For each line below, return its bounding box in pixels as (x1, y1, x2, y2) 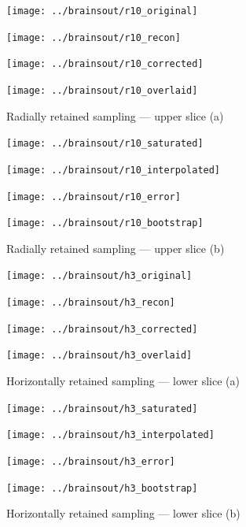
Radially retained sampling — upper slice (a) (6, 107, 224, 124)
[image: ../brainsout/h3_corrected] (6, 323, 198, 335)
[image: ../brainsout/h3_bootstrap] (6, 482, 198, 494)
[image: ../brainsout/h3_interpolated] (6, 429, 215, 441)
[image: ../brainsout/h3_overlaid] (6, 350, 193, 362)
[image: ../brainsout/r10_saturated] (6, 138, 204, 150)
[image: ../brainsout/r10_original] (6, 6, 198, 17)
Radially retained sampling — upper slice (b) (6, 239, 225, 256)
